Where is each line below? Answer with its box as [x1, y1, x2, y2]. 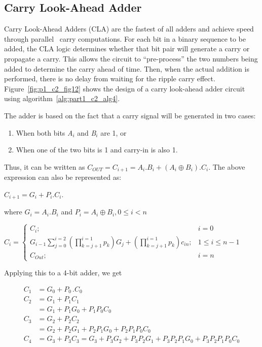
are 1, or [100, 127, 127, 138]
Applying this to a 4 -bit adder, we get [4, 267, 122, 278]
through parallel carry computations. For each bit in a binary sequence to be [4, 33, 246, 44]
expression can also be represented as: [4, 172, 122, 182]
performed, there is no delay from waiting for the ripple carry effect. [4, 73, 215, 84]
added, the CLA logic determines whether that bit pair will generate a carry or [4, 43, 250, 54]
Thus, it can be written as [4, 161, 85, 172]
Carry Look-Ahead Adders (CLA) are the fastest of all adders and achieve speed [4, 23, 254, 34]
